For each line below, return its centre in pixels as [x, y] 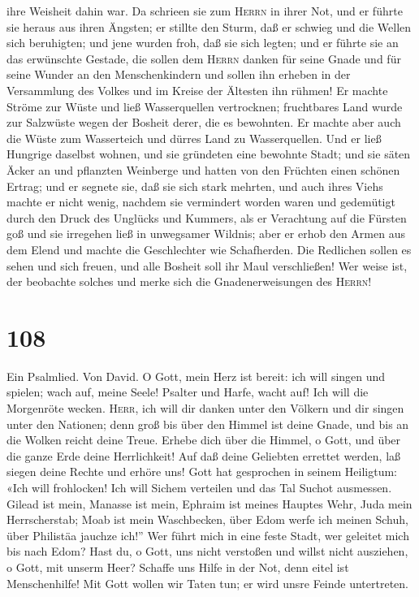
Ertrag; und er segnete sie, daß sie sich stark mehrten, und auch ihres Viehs [195, 186]
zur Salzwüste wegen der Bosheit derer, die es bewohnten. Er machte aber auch [204, 122]
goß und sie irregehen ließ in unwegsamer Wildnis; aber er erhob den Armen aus [206, 234]
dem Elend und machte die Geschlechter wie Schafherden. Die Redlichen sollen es [209, 249]
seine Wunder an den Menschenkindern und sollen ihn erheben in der [179, 74]
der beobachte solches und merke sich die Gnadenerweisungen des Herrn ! [189, 281]
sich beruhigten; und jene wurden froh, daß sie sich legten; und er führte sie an [203, 43]
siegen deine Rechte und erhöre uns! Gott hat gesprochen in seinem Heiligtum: [202, 472]
